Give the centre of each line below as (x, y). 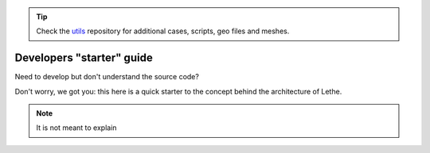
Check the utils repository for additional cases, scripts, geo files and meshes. (163, 31)
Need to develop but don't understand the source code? (107, 77)
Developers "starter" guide (84, 58)
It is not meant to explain (76, 128)
